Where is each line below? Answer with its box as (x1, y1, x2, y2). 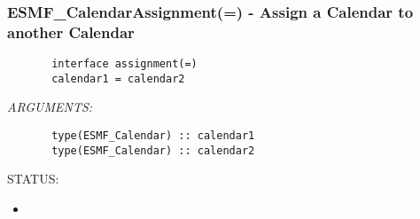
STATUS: (7, 169, 59, 188)
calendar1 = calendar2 (51, 72, 185, 85)
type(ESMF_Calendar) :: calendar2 (51, 144, 255, 157)
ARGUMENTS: (7, 98, 93, 116)
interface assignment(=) (51, 58, 198, 71)
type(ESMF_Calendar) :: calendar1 (51, 129, 255, 143)
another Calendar (7, 20, 135, 43)
